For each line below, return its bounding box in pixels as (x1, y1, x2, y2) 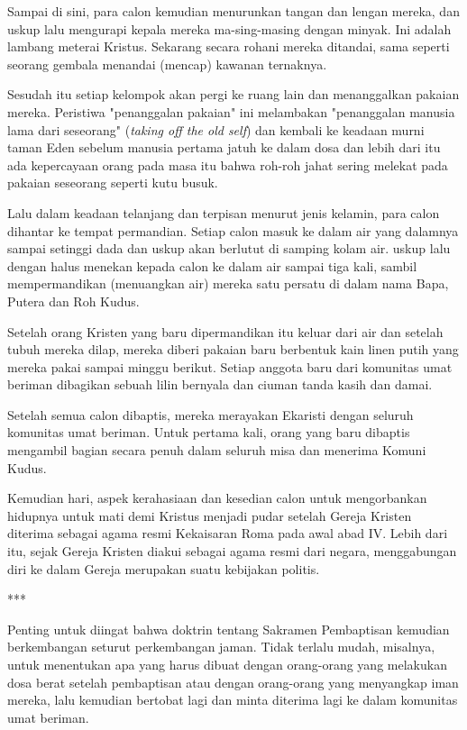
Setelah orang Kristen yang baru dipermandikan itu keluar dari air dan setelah (7, 322, 444, 341)
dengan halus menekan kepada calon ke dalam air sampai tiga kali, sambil (7, 256, 417, 275)
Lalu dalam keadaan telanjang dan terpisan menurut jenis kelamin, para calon (7, 203, 440, 222)
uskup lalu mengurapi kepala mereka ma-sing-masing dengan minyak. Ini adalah (7, 19, 452, 38)
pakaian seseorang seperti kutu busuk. (7, 173, 218, 192)
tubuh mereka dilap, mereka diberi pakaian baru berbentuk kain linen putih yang (7, 340, 459, 359)
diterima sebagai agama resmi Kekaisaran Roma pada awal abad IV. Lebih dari (7, 524, 448, 543)
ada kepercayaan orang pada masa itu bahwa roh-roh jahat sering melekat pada (7, 155, 448, 174)
